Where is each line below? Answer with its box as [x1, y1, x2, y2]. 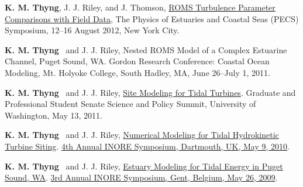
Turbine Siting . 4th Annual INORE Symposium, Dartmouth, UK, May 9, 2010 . [5, 140, 290, 152]
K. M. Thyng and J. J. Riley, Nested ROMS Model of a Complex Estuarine [5, 43, 287, 56]
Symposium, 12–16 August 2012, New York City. [5, 24, 180, 36]
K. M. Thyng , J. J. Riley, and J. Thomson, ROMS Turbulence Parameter [5, 1, 276, 13]
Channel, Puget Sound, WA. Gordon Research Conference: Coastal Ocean [5, 55, 270, 67]
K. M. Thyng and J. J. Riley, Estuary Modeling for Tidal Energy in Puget [5, 160, 283, 172]
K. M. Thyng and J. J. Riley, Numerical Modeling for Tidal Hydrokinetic [5, 129, 279, 141]
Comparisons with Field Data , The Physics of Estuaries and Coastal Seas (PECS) [5, 12, 299, 25]
